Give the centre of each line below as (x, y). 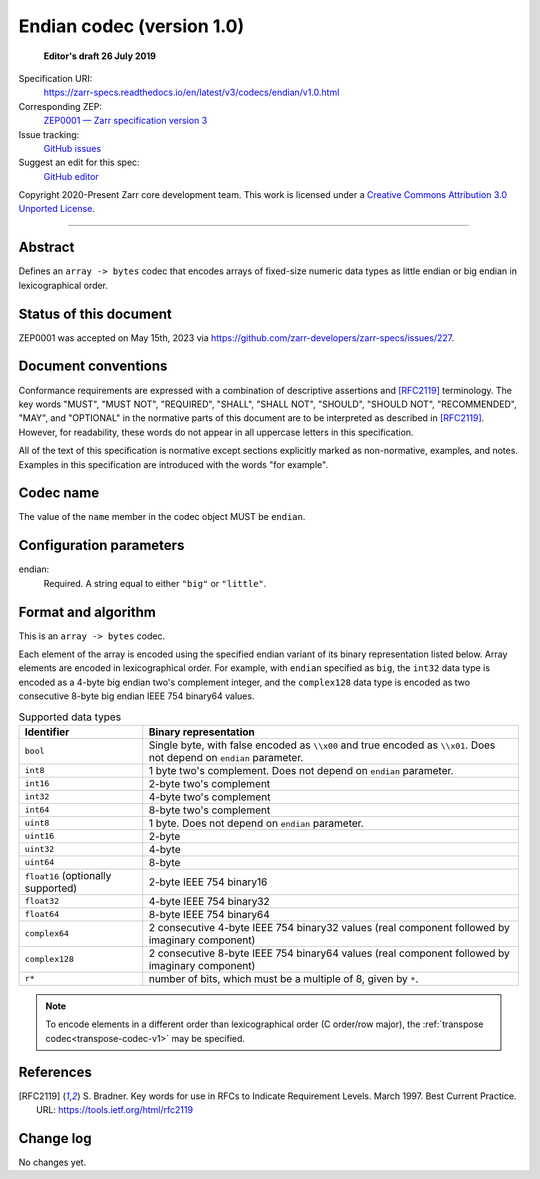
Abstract (46, 247)
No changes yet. (52, 1162)
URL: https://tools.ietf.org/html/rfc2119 (115, 1110)
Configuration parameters (101, 545)
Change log (55, 1138)
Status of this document (95, 313)
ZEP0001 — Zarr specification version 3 (125, 121)
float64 (42, 914)
